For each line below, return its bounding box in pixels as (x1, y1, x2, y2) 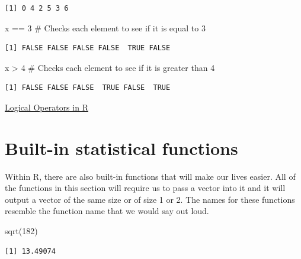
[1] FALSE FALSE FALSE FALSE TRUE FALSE (5, 44, 171, 53)
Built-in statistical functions (5, 135, 238, 160)
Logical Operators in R (5, 101, 88, 113)
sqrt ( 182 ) (5, 225, 38, 237)
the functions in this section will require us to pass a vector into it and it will (5, 182, 286, 194)
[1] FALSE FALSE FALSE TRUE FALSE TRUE (5, 83, 171, 92)
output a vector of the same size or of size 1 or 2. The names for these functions (5, 193, 295, 205)
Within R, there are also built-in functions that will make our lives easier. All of (5, 170, 296, 182)
